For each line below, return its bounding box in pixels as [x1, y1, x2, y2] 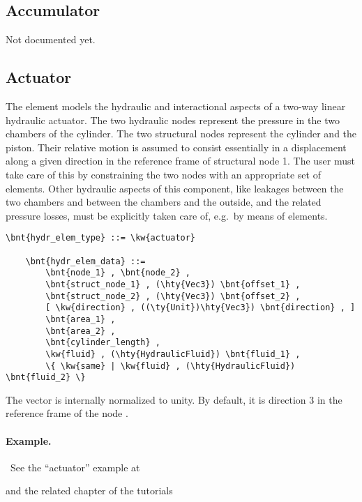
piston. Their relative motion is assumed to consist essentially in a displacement [6, 139, 347, 154]
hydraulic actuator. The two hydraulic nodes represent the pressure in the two [6, 112, 340, 127]
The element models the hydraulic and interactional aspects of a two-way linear [6, 99, 346, 113]
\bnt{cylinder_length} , [45, 337, 160, 348]
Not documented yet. [6, 32, 96, 47]
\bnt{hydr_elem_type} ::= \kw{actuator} [6, 233, 196, 243]
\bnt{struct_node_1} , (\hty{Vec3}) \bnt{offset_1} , [45, 279, 301, 289]
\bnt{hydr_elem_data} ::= [25, 256, 146, 266]
